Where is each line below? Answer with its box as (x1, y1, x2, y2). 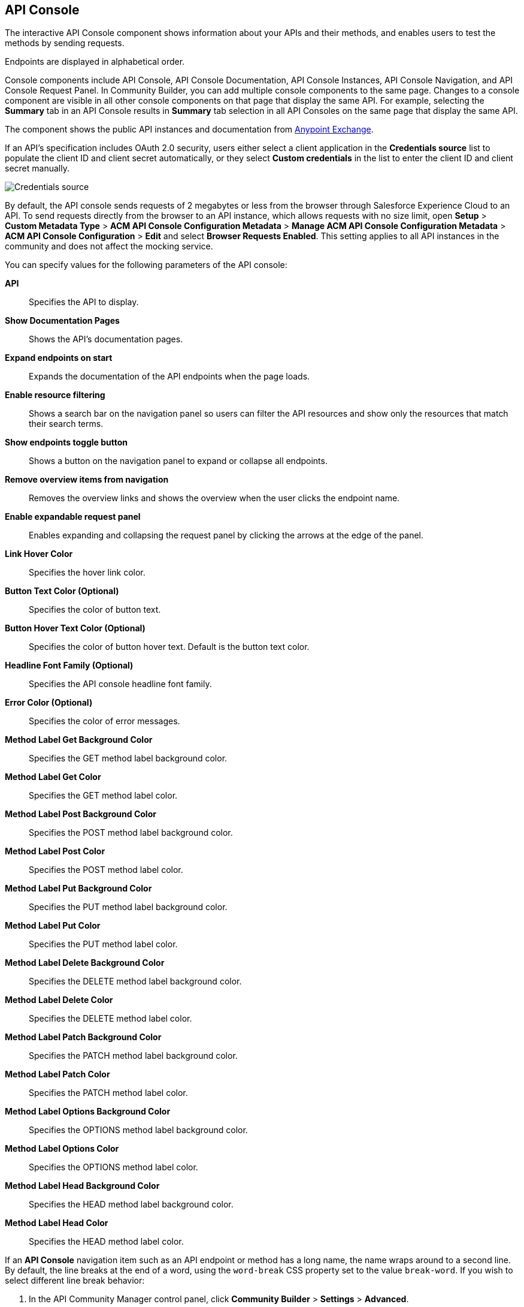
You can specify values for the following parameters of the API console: (5, 260, 287, 270)
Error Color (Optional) (5, 697, 93, 708)
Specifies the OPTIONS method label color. (29, 1162, 198, 1173)
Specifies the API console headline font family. (29, 679, 212, 689)
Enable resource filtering (5, 390, 105, 400)
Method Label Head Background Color (5, 1180, 160, 1191)
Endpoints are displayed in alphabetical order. (5, 56, 185, 67)
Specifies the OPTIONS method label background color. (29, 1125, 248, 1136)
